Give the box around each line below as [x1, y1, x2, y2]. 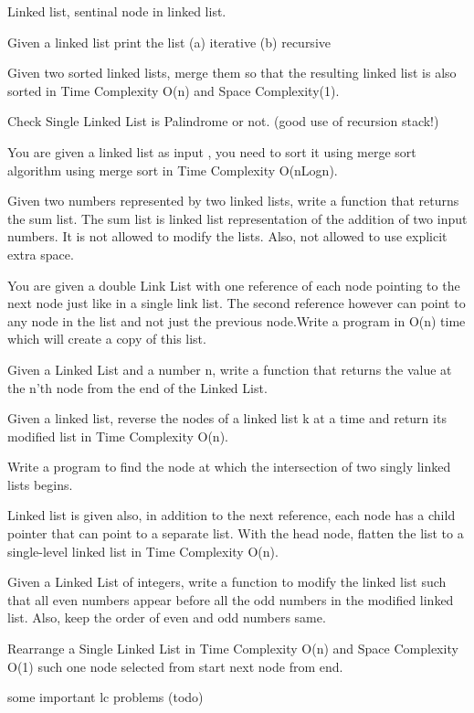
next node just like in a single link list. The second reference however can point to [7, 293, 466, 313]
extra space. [7, 244, 74, 263]
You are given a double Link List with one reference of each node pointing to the [7, 275, 460, 294]
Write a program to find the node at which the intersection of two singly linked [7, 457, 451, 476]
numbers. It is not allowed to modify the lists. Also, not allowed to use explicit [7, 227, 448, 246]
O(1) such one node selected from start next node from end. [7, 656, 343, 676]
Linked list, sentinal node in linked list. [7, 2, 226, 20]
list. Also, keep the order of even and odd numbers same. [7, 608, 326, 627]
